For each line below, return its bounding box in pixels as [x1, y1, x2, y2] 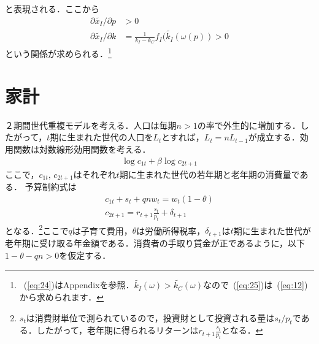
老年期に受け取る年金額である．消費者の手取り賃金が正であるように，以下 [5, 236, 306, 249]
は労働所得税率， [136, 224, 206, 237]
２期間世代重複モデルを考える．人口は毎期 [5, 118, 177, 131]
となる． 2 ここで [5, 222, 69, 237]
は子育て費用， [72, 224, 133, 237]
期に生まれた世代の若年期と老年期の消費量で [119, 167, 300, 180]
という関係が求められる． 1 [5, 45, 112, 59]
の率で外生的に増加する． [197, 118, 301, 131]
